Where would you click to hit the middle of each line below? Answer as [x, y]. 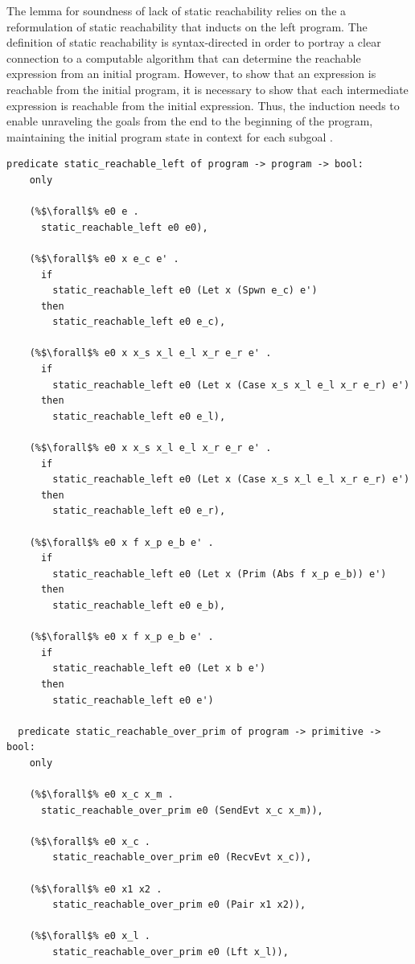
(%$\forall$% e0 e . [84, 212]
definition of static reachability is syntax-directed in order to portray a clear [194, 42]
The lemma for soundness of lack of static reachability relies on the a [177, 10]
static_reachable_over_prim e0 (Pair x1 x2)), [179, 905]
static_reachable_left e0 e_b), [139, 605]
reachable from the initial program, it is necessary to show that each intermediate [207, 89]
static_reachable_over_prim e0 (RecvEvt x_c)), [182, 857]
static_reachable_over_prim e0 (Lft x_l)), [171, 952]
